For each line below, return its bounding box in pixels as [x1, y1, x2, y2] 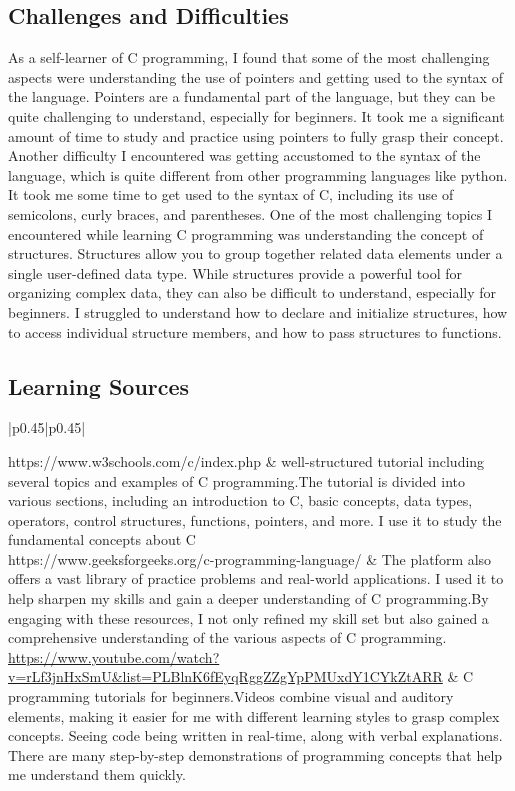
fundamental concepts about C [8, 529, 196, 550]
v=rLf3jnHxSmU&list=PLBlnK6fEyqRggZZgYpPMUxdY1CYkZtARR [8, 666, 443, 687]
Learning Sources [8, 370, 190, 401]
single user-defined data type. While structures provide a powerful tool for [8, 262, 463, 283]
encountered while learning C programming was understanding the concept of [8, 223, 484, 244]
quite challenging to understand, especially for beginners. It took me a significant [8, 105, 505, 126]
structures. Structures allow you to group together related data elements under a [8, 243, 503, 264]
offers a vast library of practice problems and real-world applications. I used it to [8, 568, 504, 589]
